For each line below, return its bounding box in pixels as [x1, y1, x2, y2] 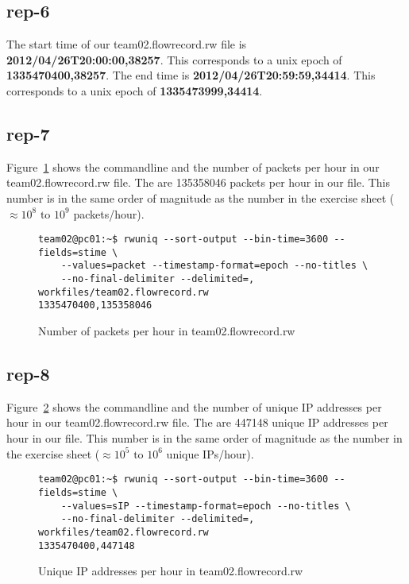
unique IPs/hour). [166, 445, 254, 462]
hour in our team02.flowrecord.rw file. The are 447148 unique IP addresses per [6, 414, 388, 431]
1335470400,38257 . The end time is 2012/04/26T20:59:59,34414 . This [6, 67, 376, 83]
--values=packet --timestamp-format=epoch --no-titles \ [60, 260, 368, 272]
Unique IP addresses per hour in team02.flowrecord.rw [38, 563, 303, 579]
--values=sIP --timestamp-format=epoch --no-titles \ [60, 500, 351, 512]
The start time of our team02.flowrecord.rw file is [6, 36, 247, 52]
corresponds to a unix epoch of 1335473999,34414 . [6, 82, 263, 99]
